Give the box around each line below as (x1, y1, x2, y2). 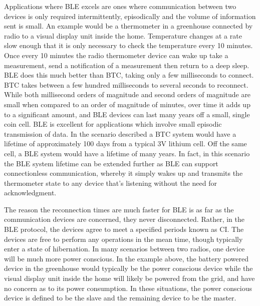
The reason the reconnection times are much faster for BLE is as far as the (4, 204, 234, 214)
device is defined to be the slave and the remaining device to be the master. (4, 292, 236, 303)
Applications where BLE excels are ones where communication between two (4, 1, 236, 11)
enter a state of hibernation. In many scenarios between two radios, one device (4, 243, 245, 254)
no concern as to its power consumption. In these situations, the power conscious (4, 282, 252, 293)
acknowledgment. (4, 187, 57, 198)
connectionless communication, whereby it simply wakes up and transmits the (4, 168, 243, 178)
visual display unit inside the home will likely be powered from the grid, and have (4, 273, 255, 283)
